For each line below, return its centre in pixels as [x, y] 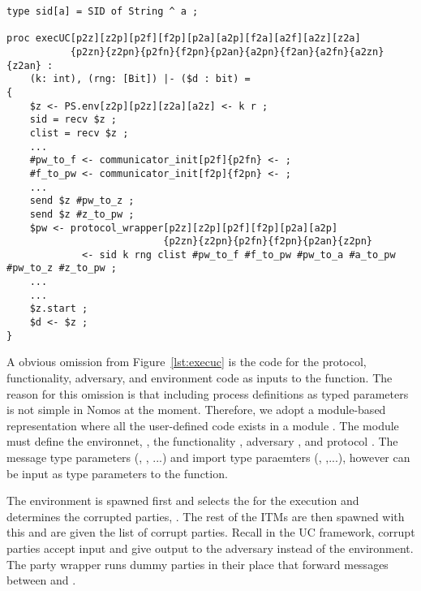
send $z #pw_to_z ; [82, 201]
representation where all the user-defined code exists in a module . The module [203, 425]
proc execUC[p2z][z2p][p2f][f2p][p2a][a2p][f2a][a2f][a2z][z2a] [184, 39]
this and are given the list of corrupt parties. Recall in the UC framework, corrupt [211, 532]
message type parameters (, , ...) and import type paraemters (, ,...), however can [208, 457]
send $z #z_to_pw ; [82, 214]
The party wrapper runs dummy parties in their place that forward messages [198, 564]
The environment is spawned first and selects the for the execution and [183, 500]
